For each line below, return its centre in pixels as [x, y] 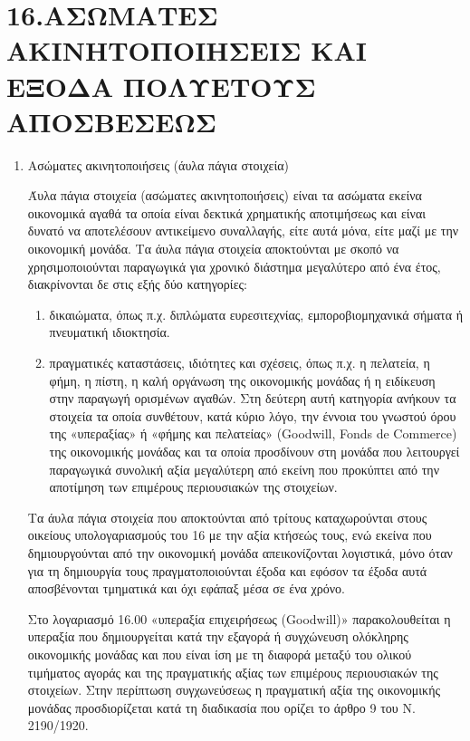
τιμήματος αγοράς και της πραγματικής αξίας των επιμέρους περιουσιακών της [233, 672]
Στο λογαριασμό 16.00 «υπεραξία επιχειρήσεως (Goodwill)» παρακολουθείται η [239, 618]
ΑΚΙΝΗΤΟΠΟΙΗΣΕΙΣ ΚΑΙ [187, 50]
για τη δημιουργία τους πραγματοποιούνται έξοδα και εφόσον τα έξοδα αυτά [227, 570]
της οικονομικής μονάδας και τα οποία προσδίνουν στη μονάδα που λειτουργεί [254, 451]
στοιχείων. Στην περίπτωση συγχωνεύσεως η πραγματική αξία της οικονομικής [234, 690]
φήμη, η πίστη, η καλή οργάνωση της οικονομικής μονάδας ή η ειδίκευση [242, 380]
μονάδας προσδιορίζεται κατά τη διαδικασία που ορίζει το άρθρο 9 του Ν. [221, 707]
